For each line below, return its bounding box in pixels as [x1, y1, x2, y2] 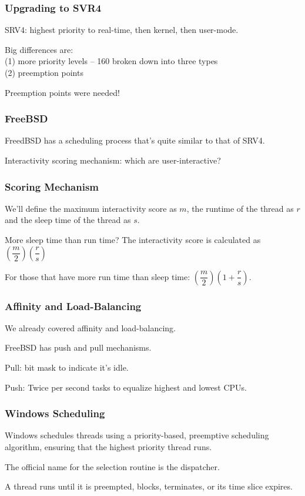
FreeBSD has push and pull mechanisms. [5, 341, 152, 354]
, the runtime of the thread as [186, 202, 294, 214]
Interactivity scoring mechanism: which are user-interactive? [5, 154, 221, 166]
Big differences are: [5, 43, 73, 55]
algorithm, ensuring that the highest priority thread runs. [5, 441, 212, 452]
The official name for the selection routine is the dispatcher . [5, 460, 220, 472]
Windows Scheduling [5, 406, 105, 421]
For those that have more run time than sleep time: [5, 270, 190, 282]
